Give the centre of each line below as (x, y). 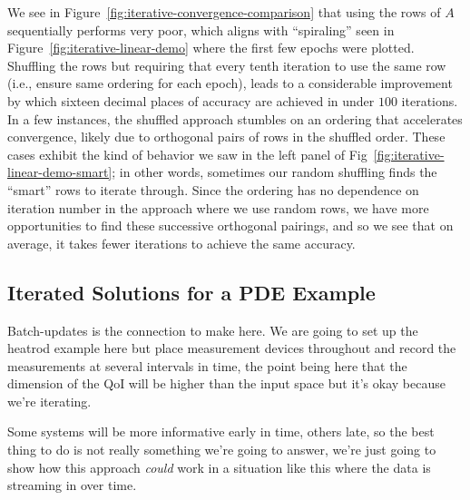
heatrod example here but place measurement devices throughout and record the (232, 348)
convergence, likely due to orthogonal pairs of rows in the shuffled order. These (226, 137)
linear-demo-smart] (60, 172)
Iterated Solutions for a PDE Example (191, 292)
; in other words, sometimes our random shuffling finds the (274, 172)
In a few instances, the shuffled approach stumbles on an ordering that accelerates (235, 118)
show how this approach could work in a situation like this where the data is (219, 467)
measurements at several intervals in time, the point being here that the (207, 365)
